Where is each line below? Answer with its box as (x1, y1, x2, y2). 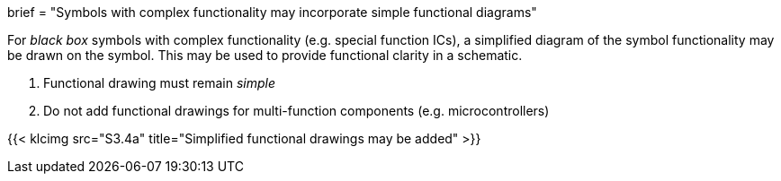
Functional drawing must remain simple (43, 75, 275, 90)
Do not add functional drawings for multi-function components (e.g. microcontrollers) (43, 103, 550, 118)
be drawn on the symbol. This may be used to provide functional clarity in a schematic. (7, 47, 523, 63)
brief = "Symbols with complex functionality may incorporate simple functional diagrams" (7, 4, 537, 20)
